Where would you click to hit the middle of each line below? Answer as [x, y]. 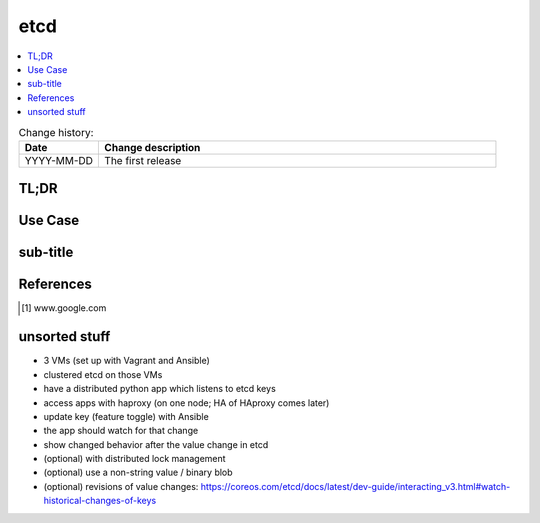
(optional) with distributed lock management [134, 459]
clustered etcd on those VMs [103, 374]
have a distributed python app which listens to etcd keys [160, 389]
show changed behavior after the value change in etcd [156, 444]
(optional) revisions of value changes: [121, 486]
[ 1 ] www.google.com [64, 308]
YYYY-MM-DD [59, 160]
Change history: [56, 132]
